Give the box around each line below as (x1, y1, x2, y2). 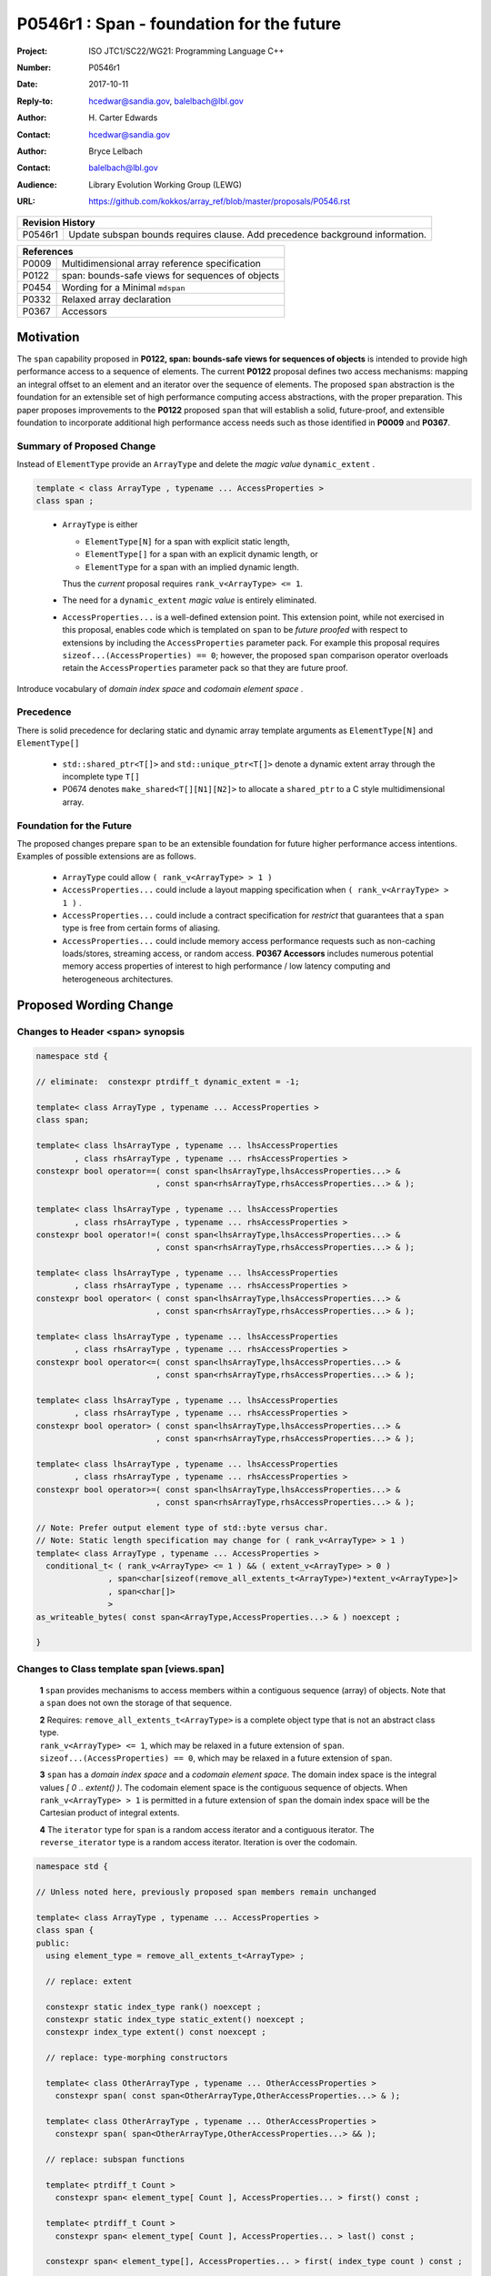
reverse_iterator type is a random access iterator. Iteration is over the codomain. (39, 1837, 358, 1848)
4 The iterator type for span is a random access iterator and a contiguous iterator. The (39, 1824, 375, 1834)
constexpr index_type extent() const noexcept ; (45, 2027, 267, 2037)
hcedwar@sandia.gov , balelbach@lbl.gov (88, 96, 245, 107)
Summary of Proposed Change (16, 440, 156, 452)
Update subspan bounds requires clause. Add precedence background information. (68, 229, 427, 241)
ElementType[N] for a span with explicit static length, (85, 535, 290, 546)
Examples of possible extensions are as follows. (16, 851, 196, 862)
